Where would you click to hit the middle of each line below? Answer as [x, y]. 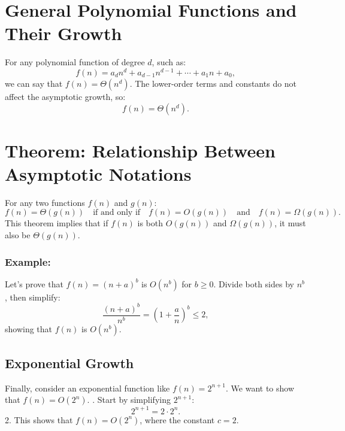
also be [18, 235]
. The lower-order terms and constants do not [213, 83]
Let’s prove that [34, 283]
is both [150, 223]
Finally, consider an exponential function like [87, 388]
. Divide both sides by [254, 283]
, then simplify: [33, 297]
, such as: [169, 62]
